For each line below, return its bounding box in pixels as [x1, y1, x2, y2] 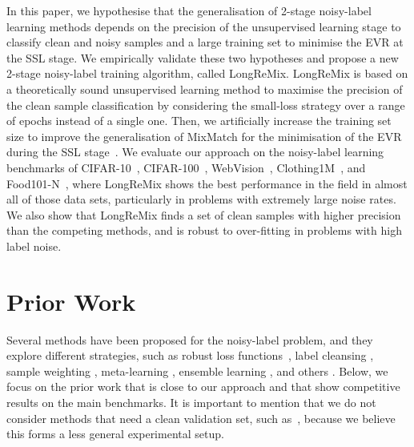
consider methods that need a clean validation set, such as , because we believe [6, 409, 396, 426]
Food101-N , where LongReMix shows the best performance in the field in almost [6, 175, 408, 191]
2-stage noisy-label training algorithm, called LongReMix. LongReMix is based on [6, 65, 408, 82]
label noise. [6, 237, 62, 254]
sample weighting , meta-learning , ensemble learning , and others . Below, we [6, 362, 388, 379]
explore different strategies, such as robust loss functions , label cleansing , [6, 347, 374, 364]
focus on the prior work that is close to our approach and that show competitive [6, 378, 400, 395]
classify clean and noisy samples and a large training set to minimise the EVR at [6, 34, 404, 50]
